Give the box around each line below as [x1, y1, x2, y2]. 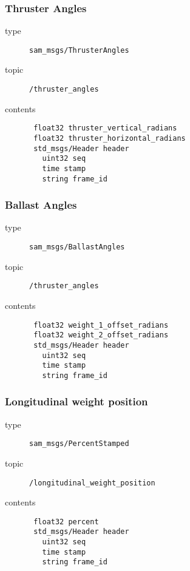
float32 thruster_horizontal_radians [33, 133, 186, 143]
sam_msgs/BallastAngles [29, 243, 125, 252]
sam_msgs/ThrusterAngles [29, 46, 129, 55]
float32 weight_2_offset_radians [33, 331, 169, 340]
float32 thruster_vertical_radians [33, 124, 177, 133]
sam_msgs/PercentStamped [29, 439, 129, 448]
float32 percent [33, 517, 99, 526]
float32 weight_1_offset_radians [33, 320, 169, 329]
